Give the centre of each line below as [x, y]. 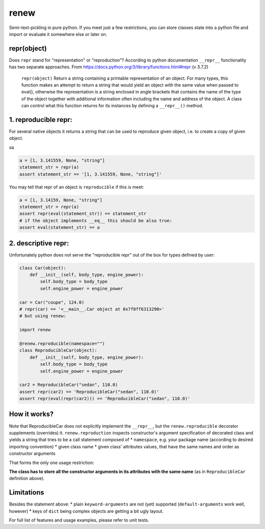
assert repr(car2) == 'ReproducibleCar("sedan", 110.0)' [89, 392]
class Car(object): [43, 268]
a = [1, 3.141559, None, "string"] [62, 160]
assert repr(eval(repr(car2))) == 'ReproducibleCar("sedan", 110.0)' [105, 399]
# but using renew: [43, 316]
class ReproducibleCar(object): [58, 351]
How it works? [31, 414]
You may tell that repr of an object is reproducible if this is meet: [77, 187]
